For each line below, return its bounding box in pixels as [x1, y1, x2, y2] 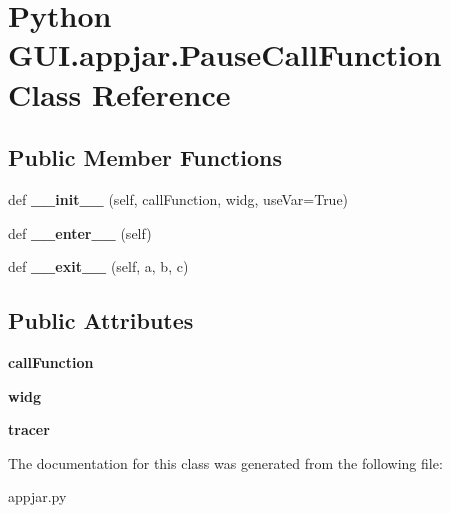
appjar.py [8, 486, 67, 507]
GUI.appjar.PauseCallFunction [8, 34, 442, 75]
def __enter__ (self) [8, 222, 152, 243]
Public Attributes [8, 305, 194, 336]
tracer [8, 419, 50, 440]
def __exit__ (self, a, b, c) [8, 256, 189, 277]
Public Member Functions [8, 142, 282, 173]
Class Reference [8, 73, 231, 114]
